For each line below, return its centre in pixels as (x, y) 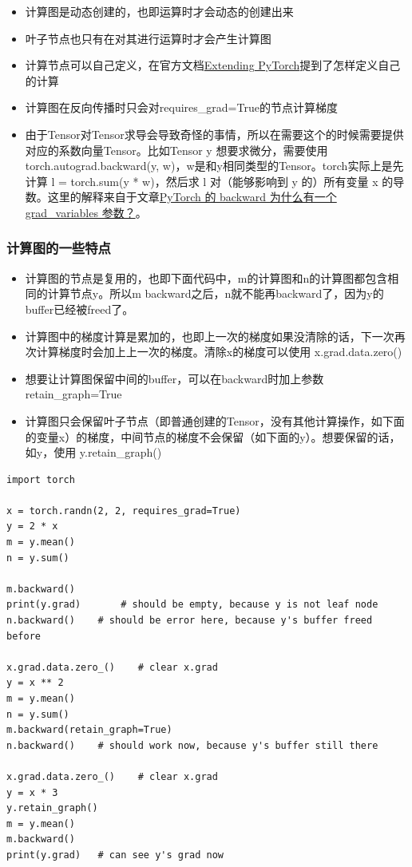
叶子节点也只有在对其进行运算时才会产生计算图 (148, 38)
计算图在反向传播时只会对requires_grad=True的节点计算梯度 (181, 107)
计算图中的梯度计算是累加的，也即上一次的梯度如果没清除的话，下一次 (210, 336)
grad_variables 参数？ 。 (86, 212)
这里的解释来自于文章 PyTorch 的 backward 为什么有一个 (192, 197)
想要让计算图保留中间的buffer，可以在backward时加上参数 (174, 378)
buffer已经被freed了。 (79, 309)
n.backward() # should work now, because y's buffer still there (192, 745)
